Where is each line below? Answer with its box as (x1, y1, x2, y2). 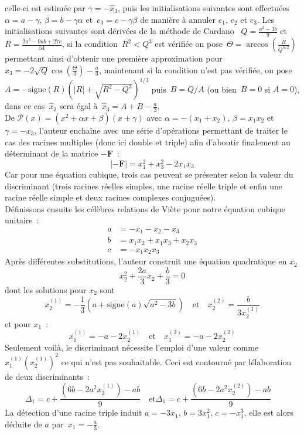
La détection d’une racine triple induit (5, 406, 142, 419)
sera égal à (59, 100, 98, 112)
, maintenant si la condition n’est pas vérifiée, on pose (98, 63, 292, 76)
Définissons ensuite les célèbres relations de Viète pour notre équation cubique (5, 202, 285, 215)
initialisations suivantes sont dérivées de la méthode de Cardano (5, 25, 234, 37)
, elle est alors (244, 406, 293, 419)
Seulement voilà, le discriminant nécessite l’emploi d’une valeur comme (5, 341, 259, 353)
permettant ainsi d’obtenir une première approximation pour (5, 52, 223, 64)
